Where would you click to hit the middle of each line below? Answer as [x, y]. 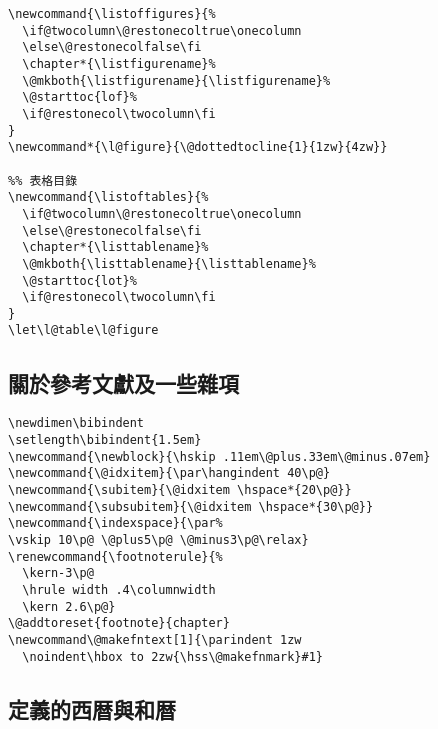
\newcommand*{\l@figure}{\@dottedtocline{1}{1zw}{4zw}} [198, 147]
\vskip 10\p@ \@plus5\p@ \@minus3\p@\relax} [158, 539]
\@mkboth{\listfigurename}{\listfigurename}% [176, 80]
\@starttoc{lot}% [79, 280]
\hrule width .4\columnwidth [119, 589]
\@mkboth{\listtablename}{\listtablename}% [169, 263]
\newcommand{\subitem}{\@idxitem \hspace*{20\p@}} [180, 489]
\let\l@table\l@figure [83, 330]
